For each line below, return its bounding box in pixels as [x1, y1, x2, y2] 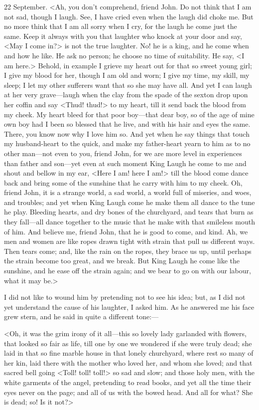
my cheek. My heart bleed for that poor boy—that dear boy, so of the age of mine [4, 109, 255, 119]
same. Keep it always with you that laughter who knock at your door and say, [4, 30, 242, 41]
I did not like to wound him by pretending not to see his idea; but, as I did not [4, 292, 246, 302]
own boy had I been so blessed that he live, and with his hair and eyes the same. [4, 119, 251, 129]
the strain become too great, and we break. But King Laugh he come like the [4, 255, 240, 266]
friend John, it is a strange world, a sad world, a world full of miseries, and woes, [4, 187, 252, 198]
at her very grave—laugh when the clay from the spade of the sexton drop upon [4, 89, 248, 100]
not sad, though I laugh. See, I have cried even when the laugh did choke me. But [4, 11, 254, 21]
